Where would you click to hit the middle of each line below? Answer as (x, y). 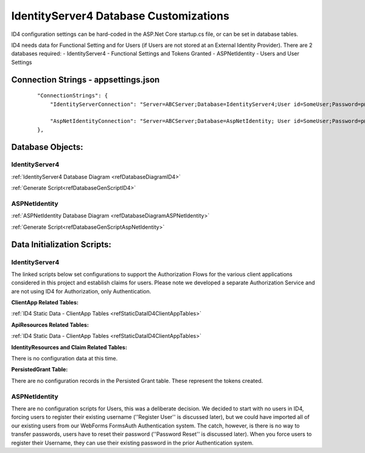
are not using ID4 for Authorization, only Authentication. (81, 291)
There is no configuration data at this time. (64, 359)
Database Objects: (47, 147)
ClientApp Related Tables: (45, 303)
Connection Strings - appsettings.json (85, 79)
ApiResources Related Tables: (50, 325)
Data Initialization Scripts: (61, 244)
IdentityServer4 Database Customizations (120, 16)
